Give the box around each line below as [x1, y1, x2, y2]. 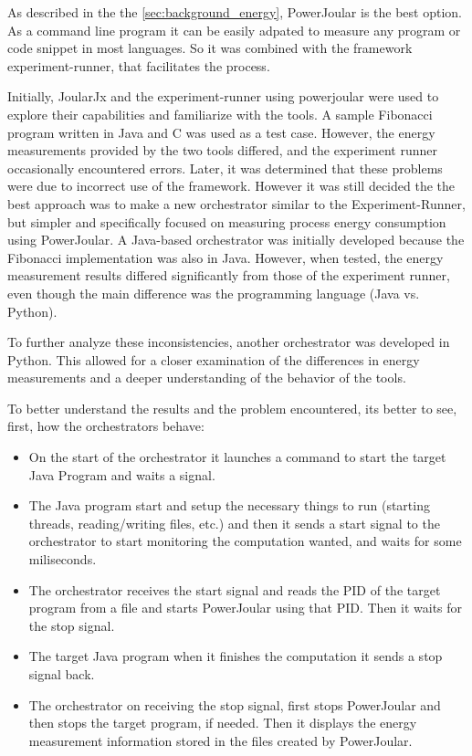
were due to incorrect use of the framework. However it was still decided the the [7, 176, 455, 195]
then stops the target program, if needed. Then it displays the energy [28, 713, 417, 732]
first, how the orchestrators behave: [7, 416, 205, 436]
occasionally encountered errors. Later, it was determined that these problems [7, 158, 443, 177]
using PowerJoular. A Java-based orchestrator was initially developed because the [7, 230, 465, 249]
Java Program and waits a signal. [28, 465, 215, 484]
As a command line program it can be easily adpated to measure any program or [7, 20, 461, 39]
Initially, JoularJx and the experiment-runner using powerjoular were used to [7, 87, 439, 106]
